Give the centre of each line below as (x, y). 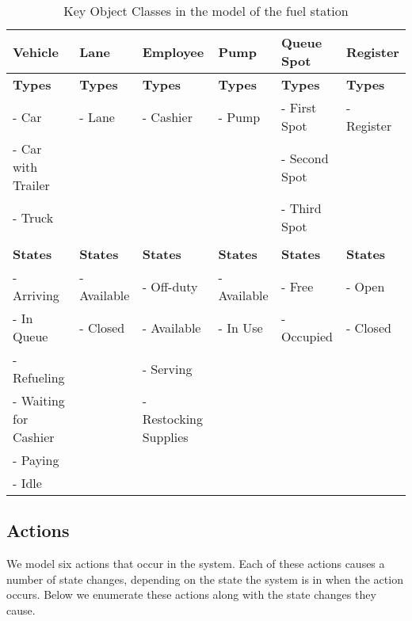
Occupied (307, 336)
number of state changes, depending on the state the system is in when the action (205, 579)
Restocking (172, 419)
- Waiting (39, 400)
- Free (297, 286)
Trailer (31, 185)
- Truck (33, 217)
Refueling (39, 377)
